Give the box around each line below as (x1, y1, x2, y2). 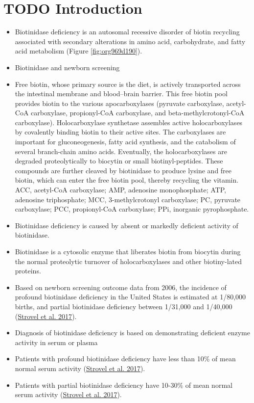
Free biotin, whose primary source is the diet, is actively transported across (15, 79, 241, 89)
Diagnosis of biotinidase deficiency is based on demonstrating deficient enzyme (15, 327, 250, 338)
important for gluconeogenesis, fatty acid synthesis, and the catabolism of (15, 136, 236, 147)
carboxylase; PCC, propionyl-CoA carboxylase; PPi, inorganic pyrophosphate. (15, 204, 249, 214)
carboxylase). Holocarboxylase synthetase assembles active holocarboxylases (15, 117, 243, 127)
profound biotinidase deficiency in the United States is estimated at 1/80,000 (15, 292, 246, 302)
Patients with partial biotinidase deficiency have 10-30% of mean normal (15, 379, 232, 390)
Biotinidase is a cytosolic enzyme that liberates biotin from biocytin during (15, 246, 241, 256)
